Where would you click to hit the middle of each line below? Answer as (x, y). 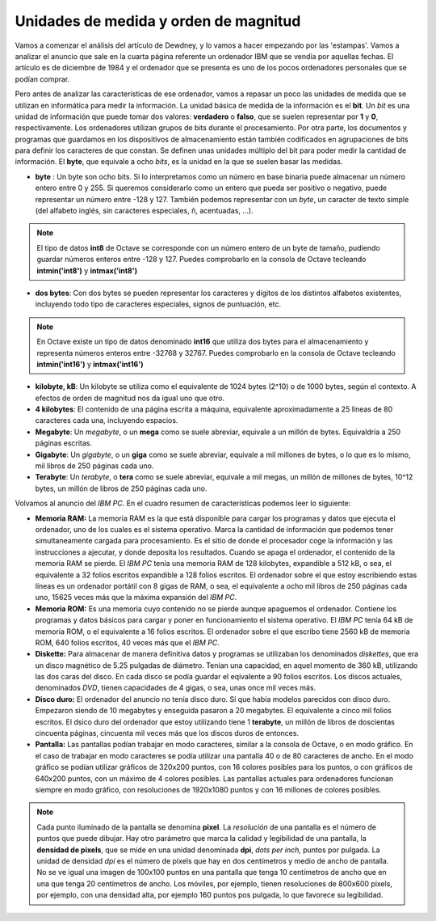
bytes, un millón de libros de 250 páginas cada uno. (121, 488)
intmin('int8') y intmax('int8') (87, 270)
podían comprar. (42, 79)
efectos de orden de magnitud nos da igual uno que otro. (130, 398)
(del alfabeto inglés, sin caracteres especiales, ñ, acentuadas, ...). (144, 211)
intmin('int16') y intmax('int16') (90, 364)
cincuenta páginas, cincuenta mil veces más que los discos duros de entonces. (167, 733)
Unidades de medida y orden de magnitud (158, 21)
